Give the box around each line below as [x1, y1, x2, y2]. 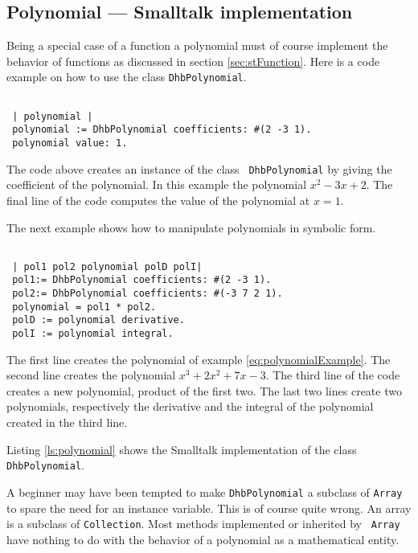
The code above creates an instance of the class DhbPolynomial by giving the [6, 160, 392, 177]
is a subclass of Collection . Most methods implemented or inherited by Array [6, 515, 400, 532]
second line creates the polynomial [6, 367, 176, 383]
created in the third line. [6, 414, 128, 431]
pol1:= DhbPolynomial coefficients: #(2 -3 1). [12, 274, 272, 286]
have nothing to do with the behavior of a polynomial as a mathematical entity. [6, 530, 400, 547]
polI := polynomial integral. [12, 328, 174, 340]
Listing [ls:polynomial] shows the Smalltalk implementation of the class [6, 440, 357, 457]
